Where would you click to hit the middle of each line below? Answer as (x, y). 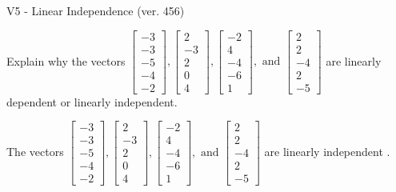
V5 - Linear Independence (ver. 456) (96, 10)
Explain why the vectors (66, 60)
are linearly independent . (327, 151)
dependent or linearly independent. (92, 101)
